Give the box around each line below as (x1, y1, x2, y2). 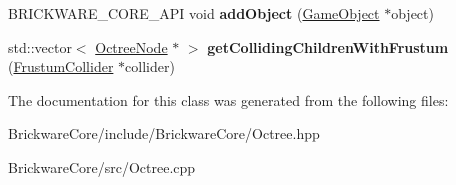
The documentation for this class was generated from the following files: (8, 89, 449, 110)
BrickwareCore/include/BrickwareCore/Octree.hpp (8, 123, 320, 144)
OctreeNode (95, 36, 168, 57)
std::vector (8, 36, 72, 57)
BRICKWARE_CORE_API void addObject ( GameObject (8, 3, 380, 23)
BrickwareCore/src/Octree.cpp (8, 156, 196, 177)
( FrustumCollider (8, 56, 114, 77)
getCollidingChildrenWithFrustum (207, 36, 449, 57)
